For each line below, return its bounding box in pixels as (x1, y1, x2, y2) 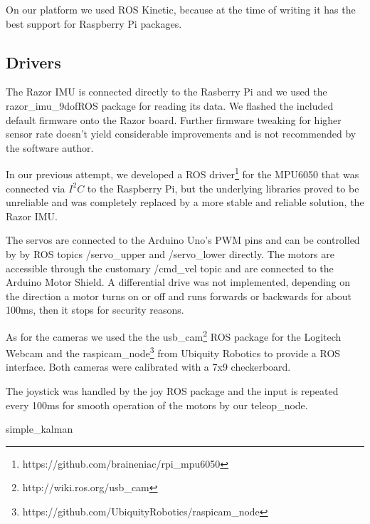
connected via (6, 180, 65, 195)
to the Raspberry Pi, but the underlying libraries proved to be (87, 180, 359, 195)
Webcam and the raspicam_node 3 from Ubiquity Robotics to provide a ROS (6, 344, 341, 360)
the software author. (6, 140, 94, 155)
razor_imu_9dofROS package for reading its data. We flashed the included (6, 98, 334, 113)
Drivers (6, 51, 61, 73)
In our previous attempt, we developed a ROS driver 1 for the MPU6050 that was (6, 165, 359, 182)
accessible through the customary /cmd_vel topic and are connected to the (6, 260, 334, 275)
